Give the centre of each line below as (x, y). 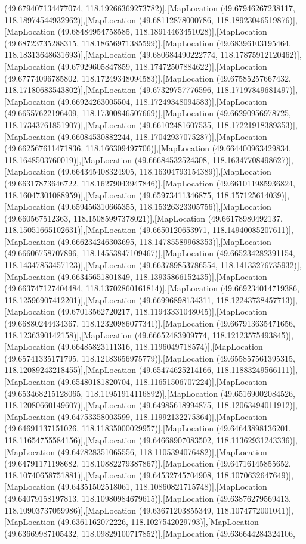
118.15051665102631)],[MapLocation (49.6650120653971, (107, 230)
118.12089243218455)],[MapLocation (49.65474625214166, (109, 370)
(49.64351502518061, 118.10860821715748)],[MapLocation (162, 487)
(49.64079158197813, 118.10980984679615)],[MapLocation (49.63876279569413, (148, 498)
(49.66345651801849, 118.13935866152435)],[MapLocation (162, 276)
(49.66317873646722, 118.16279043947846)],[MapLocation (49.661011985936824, (150, 183)
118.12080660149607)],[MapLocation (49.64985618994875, (109, 405)
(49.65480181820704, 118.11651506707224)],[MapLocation (162, 381)
